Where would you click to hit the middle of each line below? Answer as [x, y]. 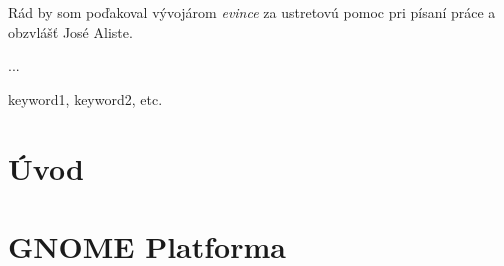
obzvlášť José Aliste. [70, 31]
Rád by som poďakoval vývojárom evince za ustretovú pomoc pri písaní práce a [252, 12]
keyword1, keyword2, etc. [85, 98]
